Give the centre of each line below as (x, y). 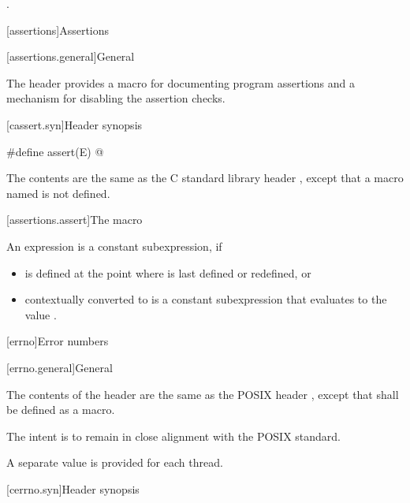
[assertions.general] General (71, 56)
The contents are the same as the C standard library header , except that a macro (205, 178)
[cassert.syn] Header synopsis (75, 124)
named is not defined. (58, 193)
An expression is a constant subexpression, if (114, 246)
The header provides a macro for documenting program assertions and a (181, 82)
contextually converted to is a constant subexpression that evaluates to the (206, 299)
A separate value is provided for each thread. (115, 462)
